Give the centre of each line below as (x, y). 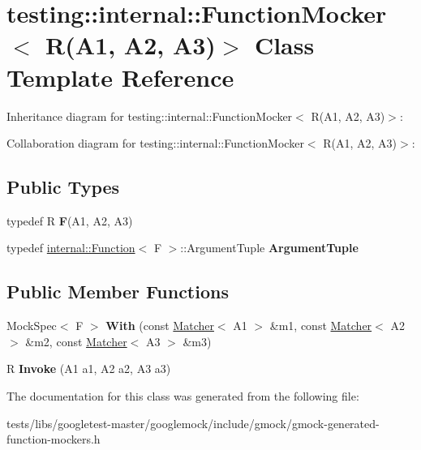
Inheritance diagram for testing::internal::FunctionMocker (150, 116)
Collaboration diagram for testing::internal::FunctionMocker (155, 143)
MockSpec (32, 326)
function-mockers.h (54, 439)
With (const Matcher (160, 326)
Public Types (63, 187)
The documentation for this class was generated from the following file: (183, 396)
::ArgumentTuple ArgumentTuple (269, 248)
